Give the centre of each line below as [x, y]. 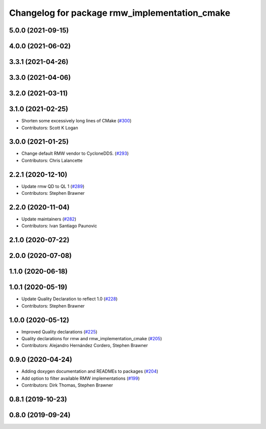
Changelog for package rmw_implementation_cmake [120, 13]
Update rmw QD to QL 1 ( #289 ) [53, 186]
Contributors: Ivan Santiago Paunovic [59, 226]
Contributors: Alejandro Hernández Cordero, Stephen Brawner [84, 346]
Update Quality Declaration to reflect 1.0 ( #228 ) [69, 299]
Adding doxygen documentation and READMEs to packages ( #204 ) [90, 371]
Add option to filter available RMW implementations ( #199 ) [81, 378]
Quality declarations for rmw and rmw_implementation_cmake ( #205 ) [92, 339]
